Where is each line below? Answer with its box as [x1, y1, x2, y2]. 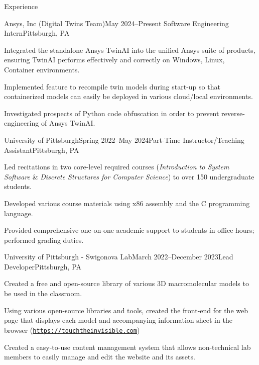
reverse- [221, 108, 245, 118]
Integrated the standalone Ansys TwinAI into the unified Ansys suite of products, [4, 44, 255, 55]
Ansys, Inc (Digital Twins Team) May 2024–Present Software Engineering [4, 18, 229, 28]
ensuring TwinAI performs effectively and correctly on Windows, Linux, [4, 54, 225, 65]
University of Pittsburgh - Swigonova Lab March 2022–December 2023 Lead [4, 251, 233, 262]
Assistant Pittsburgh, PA [4, 144, 79, 155]
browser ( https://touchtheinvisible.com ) [4, 324, 140, 335]
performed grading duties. [4, 234, 84, 245]
